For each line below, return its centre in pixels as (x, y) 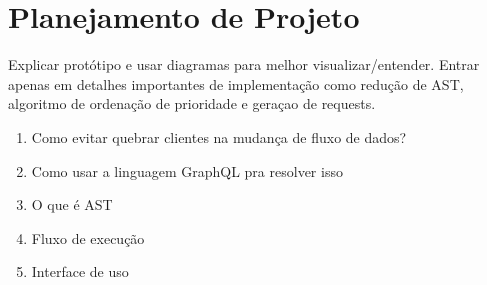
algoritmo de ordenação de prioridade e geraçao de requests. (192, 103)
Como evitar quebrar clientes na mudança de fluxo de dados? (219, 136)
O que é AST (72, 204)
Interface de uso (80, 271)
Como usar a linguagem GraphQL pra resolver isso (187, 170)
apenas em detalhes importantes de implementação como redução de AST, (236, 83)
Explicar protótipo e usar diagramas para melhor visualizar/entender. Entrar (244, 64)
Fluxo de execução (88, 237)
